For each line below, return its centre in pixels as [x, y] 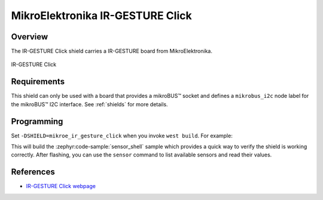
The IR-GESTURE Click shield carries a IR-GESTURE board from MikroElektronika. [112, 51]
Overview [30, 37]
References [33, 172]
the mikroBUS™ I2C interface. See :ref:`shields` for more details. [89, 104]
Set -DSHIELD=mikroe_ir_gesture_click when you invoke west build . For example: [122, 136]
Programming [37, 121]
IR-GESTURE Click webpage [61, 186]
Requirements [38, 81]
